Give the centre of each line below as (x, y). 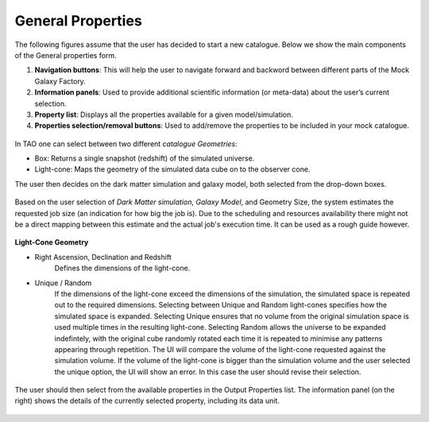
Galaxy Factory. (60, 81)
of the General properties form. (66, 55)
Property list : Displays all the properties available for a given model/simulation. (164, 114)
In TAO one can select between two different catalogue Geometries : (126, 144)
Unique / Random (63, 283)
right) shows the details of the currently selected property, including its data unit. (147, 401)
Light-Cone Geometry (52, 242)
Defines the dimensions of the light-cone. (122, 268)
